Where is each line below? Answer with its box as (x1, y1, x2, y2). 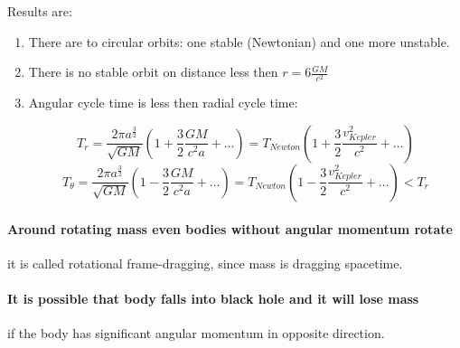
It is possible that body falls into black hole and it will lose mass (7, 288, 419, 307)
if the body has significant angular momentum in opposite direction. (7, 324, 385, 343)
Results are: (7, 2, 72, 20)
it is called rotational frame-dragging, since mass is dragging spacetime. (7, 253, 403, 272)
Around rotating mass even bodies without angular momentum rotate (7, 219, 453, 238)
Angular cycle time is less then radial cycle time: (28, 93, 298, 112)
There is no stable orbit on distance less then (28, 62, 278, 81)
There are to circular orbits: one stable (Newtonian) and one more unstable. (28, 32, 450, 51)
